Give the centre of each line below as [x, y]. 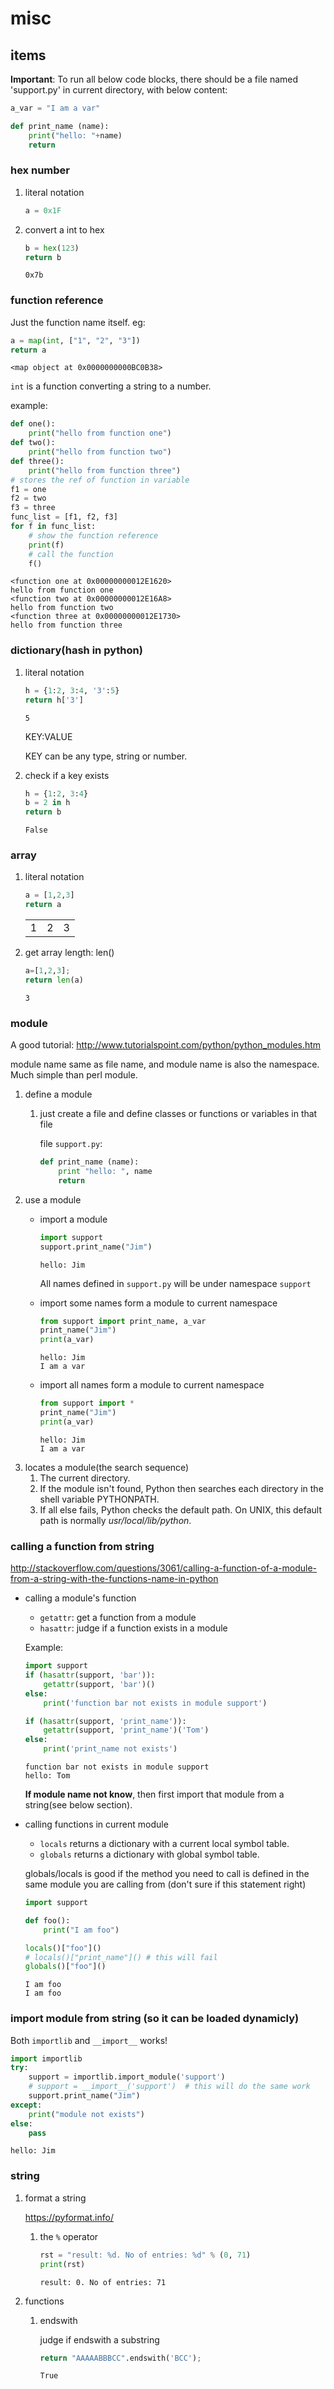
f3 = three [33, 508]
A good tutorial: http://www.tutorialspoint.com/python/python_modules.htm [166, 1045]
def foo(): [47, 1920]
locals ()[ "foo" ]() [63, 1948]
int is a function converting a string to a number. [111, 386]
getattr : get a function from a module [118, 1618]
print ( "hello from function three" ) [105, 470]
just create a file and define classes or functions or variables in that [178, 1114]
